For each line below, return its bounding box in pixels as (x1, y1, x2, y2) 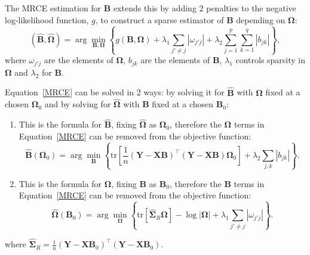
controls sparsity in (235, 54, 306, 66)
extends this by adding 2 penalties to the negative (113, 2, 296, 14)
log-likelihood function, (5, 13, 89, 26)
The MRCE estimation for (5, 2, 102, 14)
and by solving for (44, 98, 111, 110)
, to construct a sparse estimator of (95, 13, 224, 26)
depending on (236, 13, 286, 26)
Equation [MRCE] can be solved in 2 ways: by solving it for (5, 86, 225, 98)
